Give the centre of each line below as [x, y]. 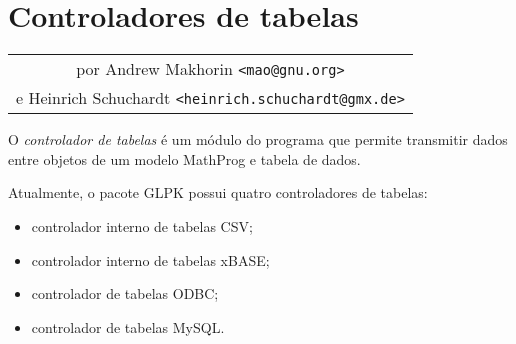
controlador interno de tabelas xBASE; [150, 259]
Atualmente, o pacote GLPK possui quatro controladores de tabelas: [218, 192]
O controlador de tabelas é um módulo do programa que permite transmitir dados [258, 139]
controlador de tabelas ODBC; [125, 293]
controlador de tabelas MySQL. [128, 326]
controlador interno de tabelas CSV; [142, 225]
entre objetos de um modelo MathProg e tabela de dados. [184, 158]
